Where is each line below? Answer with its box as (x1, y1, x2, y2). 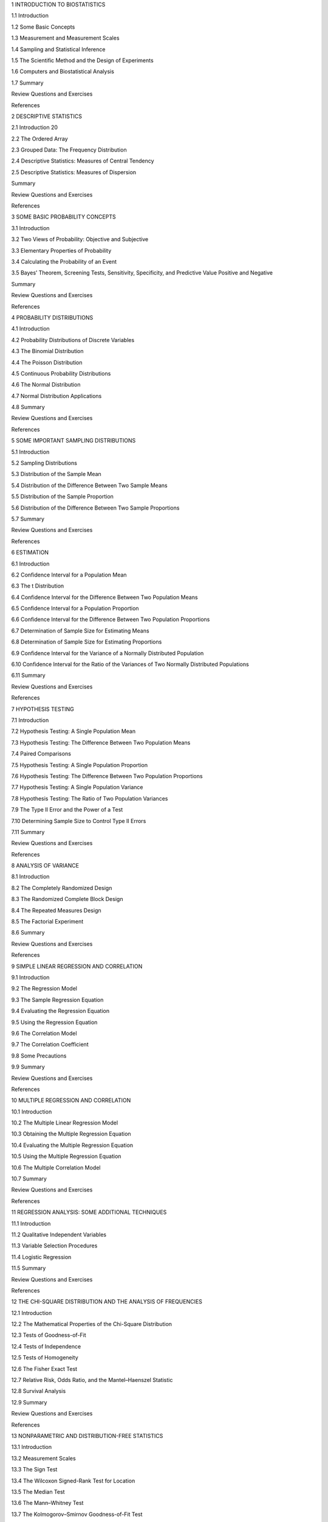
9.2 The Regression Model (11, 985, 77, 992)
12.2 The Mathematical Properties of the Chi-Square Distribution (11, 1320, 173, 1328)
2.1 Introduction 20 (11, 124, 58, 131)
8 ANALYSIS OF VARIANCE (11, 862, 79, 869)
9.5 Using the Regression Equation (11, 1019, 98, 1026)
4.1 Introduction (11, 325, 50, 332)
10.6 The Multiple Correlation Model (11, 1163, 101, 1171)
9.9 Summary (11, 1063, 45, 1071)
